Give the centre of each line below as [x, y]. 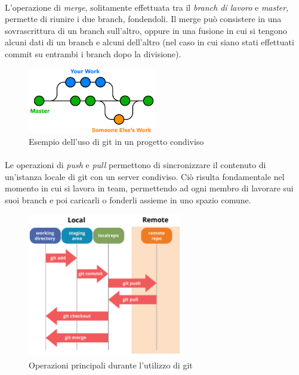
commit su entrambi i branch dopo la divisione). [93, 53]
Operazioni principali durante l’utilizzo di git [111, 365]
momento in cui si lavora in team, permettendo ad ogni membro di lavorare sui [149, 188]
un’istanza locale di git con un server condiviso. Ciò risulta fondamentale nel [145, 176]
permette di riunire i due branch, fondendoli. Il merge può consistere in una [143, 19]
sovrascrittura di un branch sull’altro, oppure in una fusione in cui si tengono [146, 30]
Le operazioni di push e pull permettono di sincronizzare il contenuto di [135, 165]
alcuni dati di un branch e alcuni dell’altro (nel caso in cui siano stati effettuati [149, 42]
